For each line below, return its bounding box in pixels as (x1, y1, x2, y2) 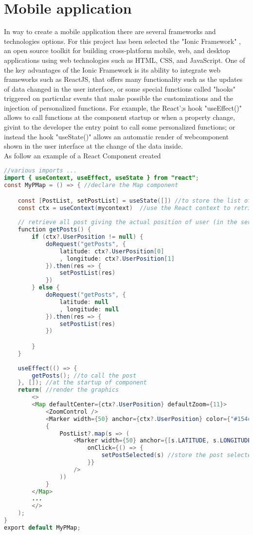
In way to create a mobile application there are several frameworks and (4, 26, 216, 37)
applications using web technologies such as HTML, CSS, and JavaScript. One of (4, 55, 245, 65)
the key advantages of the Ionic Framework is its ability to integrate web (4, 64, 221, 75)
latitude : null (59, 298, 108, 306)
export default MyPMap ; (4, 524, 81, 531)
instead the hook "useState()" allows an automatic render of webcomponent (4, 131, 229, 141)
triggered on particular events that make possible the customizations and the (4, 93, 234, 103)
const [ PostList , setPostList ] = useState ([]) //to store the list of (18, 197, 252, 204)
